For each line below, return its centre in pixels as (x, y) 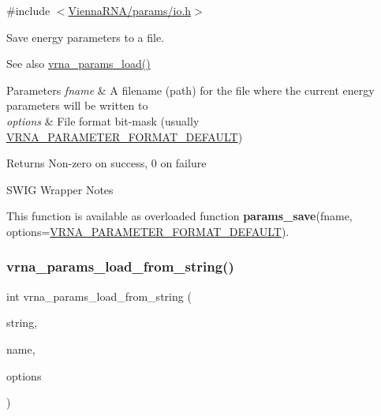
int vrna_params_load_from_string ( (99, 296)
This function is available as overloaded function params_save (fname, (179, 216)
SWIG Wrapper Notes (60, 189)
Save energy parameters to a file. (86, 37)
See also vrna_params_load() (78, 64)
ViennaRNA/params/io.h (130, 10)
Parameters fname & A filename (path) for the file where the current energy (190, 90)
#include (28, 10)
